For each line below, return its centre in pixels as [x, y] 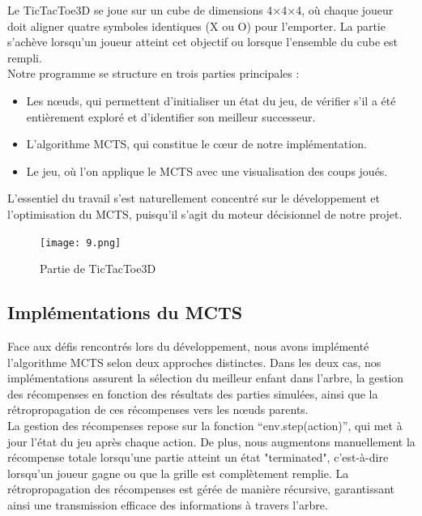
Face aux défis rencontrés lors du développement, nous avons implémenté [188, 345]
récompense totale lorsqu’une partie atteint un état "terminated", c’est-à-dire [198, 457]
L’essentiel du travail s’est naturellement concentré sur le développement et [194, 198]
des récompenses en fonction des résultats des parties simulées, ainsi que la [193, 393]
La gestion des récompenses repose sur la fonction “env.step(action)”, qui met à [205, 425]
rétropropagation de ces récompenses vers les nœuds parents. [158, 409]
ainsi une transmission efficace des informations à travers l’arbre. [168, 504]
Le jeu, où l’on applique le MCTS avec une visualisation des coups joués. [207, 171]
